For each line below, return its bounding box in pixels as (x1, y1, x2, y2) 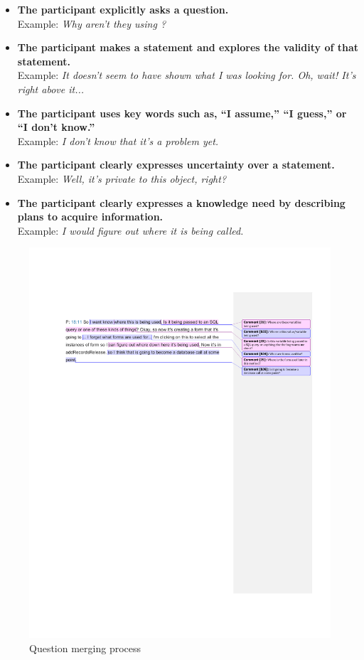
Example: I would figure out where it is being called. (17, 223, 244, 238)
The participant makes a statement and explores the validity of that (17, 40, 359, 55)
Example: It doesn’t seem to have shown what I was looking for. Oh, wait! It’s (17, 68, 356, 82)
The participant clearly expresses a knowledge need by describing (17, 195, 346, 210)
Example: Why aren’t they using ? (17, 16, 166, 31)
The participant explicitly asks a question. (17, 2, 229, 16)
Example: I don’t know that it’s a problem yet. (17, 133, 219, 148)
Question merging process (29, 640, 141, 655)
